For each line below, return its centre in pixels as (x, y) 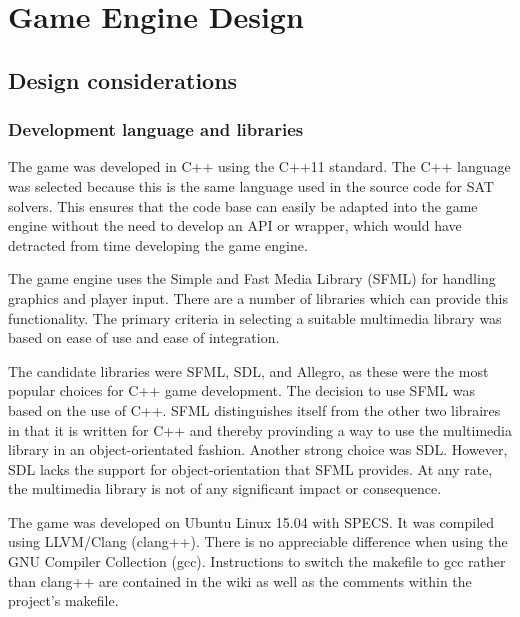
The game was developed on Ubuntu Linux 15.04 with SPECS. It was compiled (251, 521)
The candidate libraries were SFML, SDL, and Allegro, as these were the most (248, 370)
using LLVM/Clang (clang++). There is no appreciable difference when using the (258, 541)
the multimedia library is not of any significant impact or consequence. (225, 488)
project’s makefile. (63, 600)
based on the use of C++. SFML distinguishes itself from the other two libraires (254, 409)
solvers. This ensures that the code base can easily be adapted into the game (243, 205)
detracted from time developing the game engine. (158, 244)
